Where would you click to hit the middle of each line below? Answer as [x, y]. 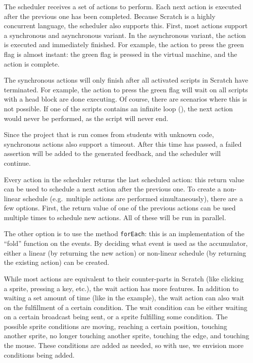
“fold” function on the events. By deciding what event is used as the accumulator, [126, 243]
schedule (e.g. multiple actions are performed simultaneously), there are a [133, 198]
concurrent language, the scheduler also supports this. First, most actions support [126, 26]
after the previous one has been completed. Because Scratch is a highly [110, 16]
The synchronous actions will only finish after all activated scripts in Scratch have [126, 80]
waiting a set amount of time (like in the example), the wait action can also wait [124, 298]
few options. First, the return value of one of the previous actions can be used [120, 208]
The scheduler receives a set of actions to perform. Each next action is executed [123, 6]
